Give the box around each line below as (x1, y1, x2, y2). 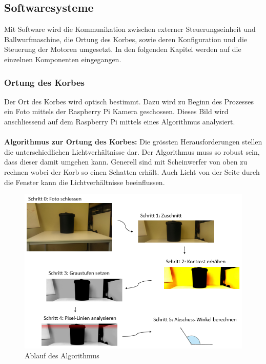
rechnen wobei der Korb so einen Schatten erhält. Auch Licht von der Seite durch (4, 166, 260, 177)
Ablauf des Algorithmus (25, 350, 99, 361)
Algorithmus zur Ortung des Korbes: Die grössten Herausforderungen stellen (4, 136, 262, 147)
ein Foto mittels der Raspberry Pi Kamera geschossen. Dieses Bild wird (4, 106, 229, 117)
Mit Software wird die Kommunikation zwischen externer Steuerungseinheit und (4, 24, 256, 34)
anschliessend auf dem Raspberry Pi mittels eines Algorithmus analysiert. (4, 116, 235, 126)
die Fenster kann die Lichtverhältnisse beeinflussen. (4, 176, 165, 187)
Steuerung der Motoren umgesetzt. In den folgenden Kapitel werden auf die (4, 44, 241, 54)
